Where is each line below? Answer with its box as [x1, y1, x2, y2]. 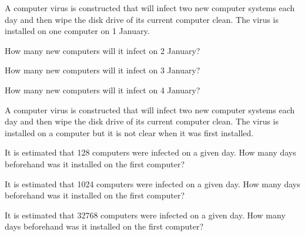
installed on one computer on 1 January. [5, 25, 150, 37]
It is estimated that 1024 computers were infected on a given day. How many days [5, 177, 300, 190]
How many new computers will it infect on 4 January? [5, 83, 200, 96]
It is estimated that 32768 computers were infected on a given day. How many [5, 208, 286, 221]
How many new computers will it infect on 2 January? [5, 44, 200, 56]
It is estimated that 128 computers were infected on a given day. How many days [5, 146, 296, 159]
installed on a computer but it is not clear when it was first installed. [5, 126, 254, 139]
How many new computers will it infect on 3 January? [5, 64, 200, 76]
